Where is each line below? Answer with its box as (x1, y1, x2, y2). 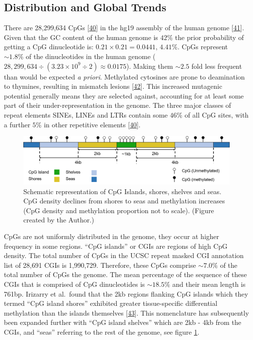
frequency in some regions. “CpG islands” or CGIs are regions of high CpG (4, 240, 228, 251)
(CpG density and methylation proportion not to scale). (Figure (23, 205, 214, 215)
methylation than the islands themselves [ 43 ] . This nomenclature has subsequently (4, 307, 249, 318)
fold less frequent (191, 60, 242, 71)
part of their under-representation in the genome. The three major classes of (4, 100, 231, 110)
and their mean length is (172, 279, 246, 289)
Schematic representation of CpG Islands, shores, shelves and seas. (23, 186, 221, 196)
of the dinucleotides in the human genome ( (26, 51, 156, 61)
